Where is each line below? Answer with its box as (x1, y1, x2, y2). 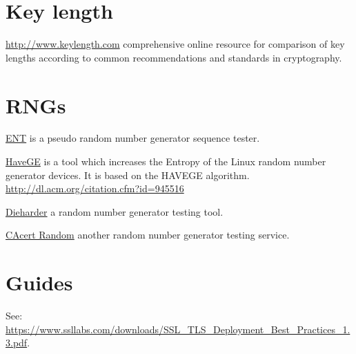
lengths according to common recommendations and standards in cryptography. (6, 50, 342, 64)
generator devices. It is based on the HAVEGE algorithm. (6, 167, 250, 182)
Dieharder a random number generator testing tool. (6, 204, 224, 218)
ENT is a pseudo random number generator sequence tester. (6, 131, 260, 145)
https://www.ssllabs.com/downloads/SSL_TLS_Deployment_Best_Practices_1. (6, 322, 350, 336)
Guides (6, 268, 73, 297)
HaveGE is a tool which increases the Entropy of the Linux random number (6, 154, 326, 169)
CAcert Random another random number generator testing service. (6, 227, 290, 242)
